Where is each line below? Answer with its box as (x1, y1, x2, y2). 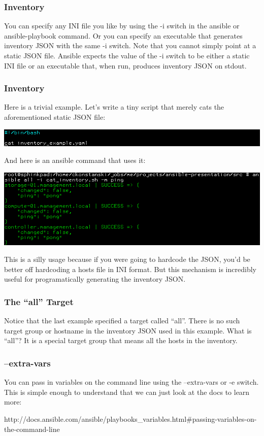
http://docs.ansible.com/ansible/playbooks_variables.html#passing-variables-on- (4, 414, 257, 424)
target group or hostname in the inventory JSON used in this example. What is (4, 325, 252, 336)
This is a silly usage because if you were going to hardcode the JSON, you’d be (4, 254, 250, 264)
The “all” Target (4, 295, 74, 308)
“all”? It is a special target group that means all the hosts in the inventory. (4, 335, 238, 346)
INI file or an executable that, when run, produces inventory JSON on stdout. (4, 60, 247, 71)
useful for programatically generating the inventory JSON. (4, 274, 186, 284)
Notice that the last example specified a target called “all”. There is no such (4, 315, 240, 326)
